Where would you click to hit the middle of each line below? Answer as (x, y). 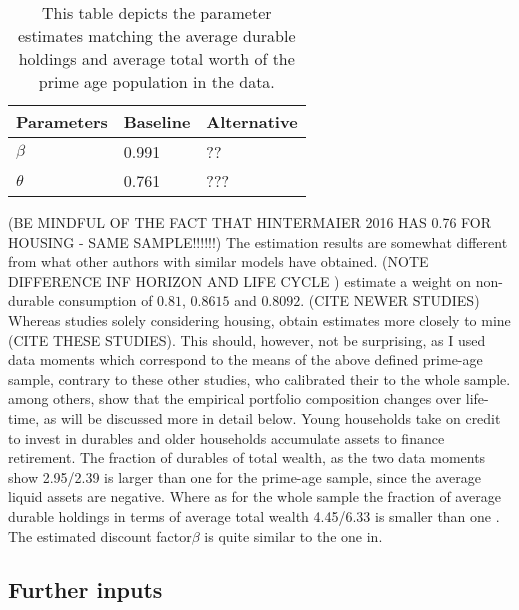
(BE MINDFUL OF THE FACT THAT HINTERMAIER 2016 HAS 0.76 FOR (249, 222)
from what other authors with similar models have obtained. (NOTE (218, 261)
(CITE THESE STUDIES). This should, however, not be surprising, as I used (247, 339)
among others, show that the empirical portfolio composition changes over (235, 398)
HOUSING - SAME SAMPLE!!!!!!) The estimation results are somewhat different (258, 241)
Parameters (62, 121)
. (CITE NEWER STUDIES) (390, 300)
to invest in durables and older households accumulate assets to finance (226, 437)
